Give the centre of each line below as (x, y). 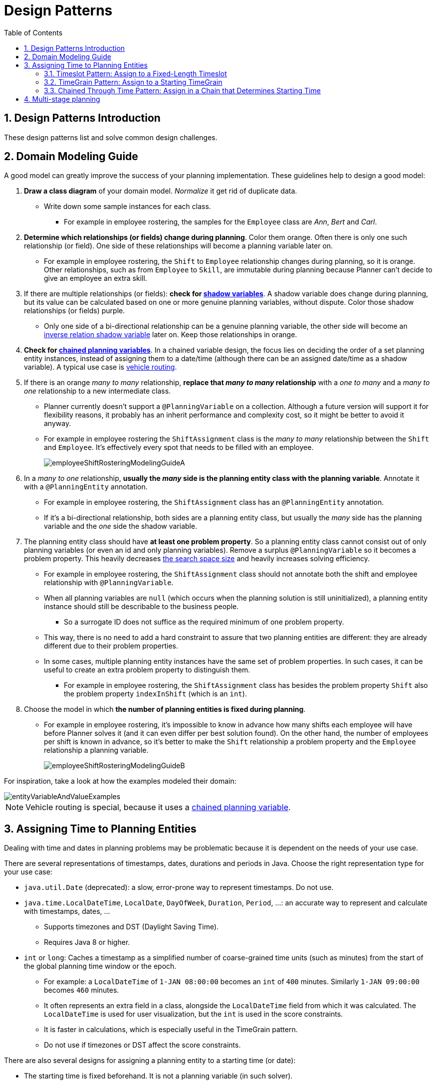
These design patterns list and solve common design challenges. (111, 137)
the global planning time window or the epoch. (100, 966)
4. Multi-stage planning (62, 99)
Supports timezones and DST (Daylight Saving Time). (131, 927)
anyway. (58, 424)
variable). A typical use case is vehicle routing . (101, 367)
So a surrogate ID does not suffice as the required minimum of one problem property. (204, 622)
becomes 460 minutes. (82, 990)
